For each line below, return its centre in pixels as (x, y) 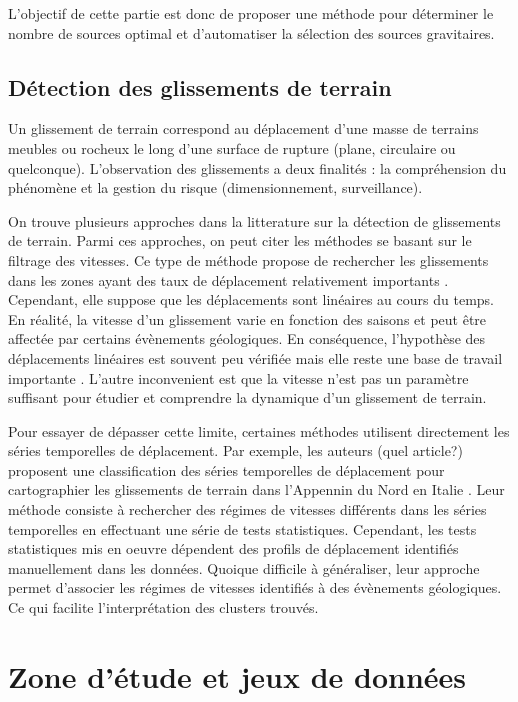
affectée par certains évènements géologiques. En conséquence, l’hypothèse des (247, 338)
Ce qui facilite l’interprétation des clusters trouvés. (163, 607)
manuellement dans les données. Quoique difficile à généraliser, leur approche (244, 567)
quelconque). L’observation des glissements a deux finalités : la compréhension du (257, 167)
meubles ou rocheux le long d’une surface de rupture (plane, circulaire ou (232, 147)
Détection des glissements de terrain (200, 86)
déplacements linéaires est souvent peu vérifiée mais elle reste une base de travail (255, 357)
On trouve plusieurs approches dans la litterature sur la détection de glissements (254, 220)
